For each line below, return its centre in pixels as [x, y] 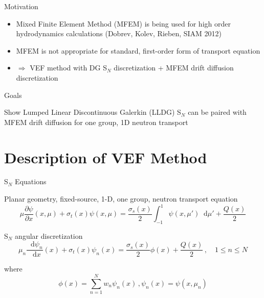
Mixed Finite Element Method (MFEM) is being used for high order [123, 23]
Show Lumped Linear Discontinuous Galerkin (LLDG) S [93, 112]
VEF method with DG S [69, 68]
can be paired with [217, 112]
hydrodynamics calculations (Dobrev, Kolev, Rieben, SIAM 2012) [119, 33]
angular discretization [49, 235]
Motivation [21, 6]
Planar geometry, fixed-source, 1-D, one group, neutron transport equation [121, 199]
